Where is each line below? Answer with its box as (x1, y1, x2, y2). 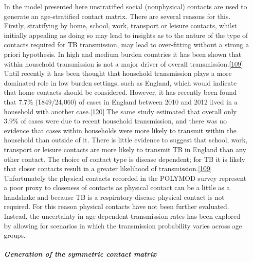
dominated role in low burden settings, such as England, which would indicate (4, 77, 237, 87)
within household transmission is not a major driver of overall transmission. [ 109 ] (4, 58, 243, 69)
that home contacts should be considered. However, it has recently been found (4, 87, 237, 97)
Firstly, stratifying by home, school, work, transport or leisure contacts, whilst (4, 20, 237, 31)
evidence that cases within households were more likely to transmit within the (4, 125, 236, 135)
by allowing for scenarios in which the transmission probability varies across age (4, 220, 242, 230)
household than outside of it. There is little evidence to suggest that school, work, (4, 135, 248, 145)
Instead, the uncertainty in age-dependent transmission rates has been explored (4, 211, 240, 221)
